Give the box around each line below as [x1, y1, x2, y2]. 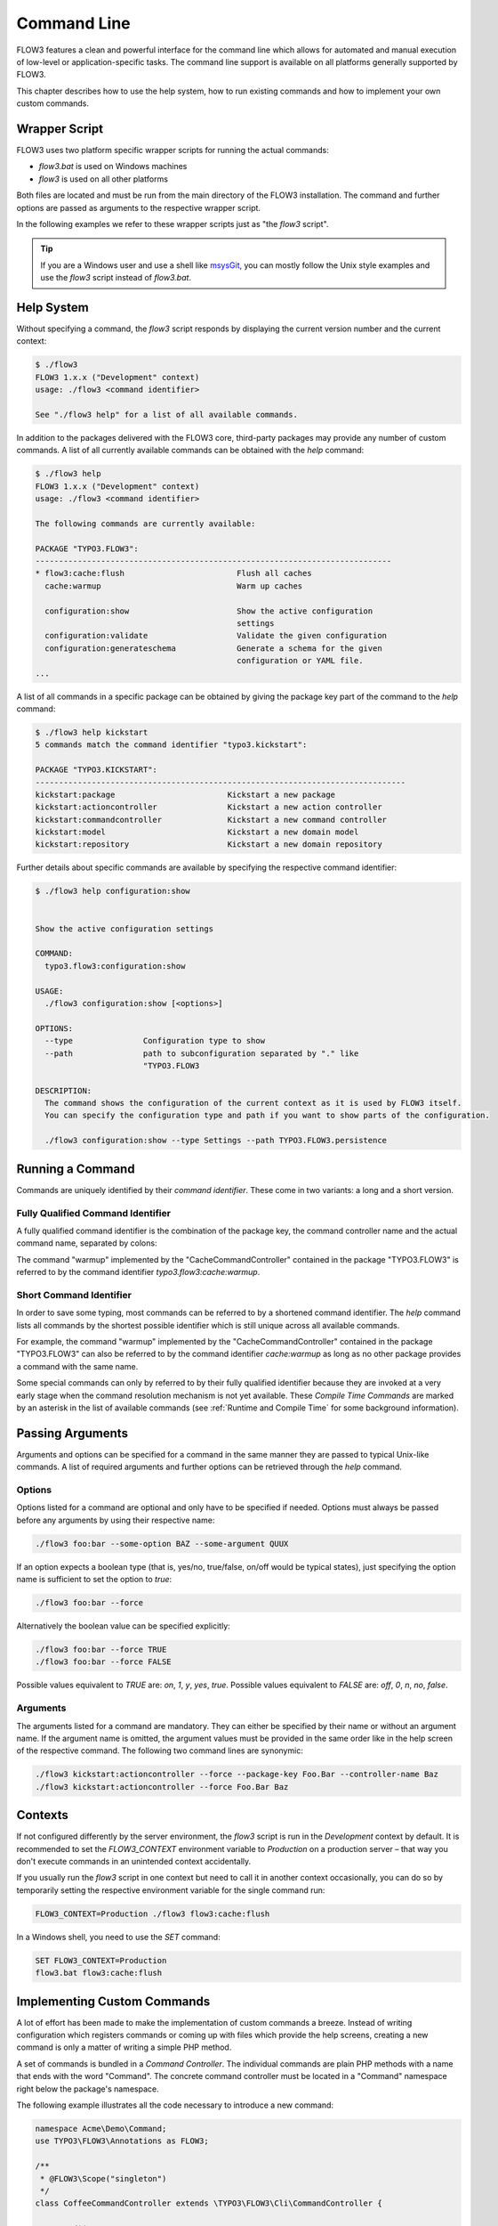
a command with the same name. [16, 1361, 139, 1371]
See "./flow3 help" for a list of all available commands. [35, 410, 298, 419]
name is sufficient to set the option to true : [16, 1574, 173, 1585]
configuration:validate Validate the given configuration [44, 630, 387, 641]
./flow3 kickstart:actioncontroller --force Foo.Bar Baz [35, 1782, 289, 1791]
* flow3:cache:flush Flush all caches [35, 568, 312, 579]
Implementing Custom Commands [16, 1994, 211, 2009]
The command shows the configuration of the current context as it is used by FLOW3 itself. [44, 1098, 462, 1109]
